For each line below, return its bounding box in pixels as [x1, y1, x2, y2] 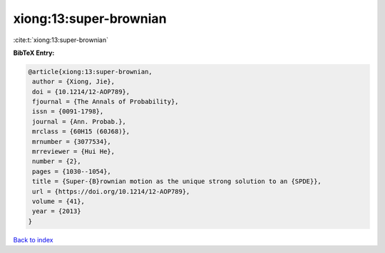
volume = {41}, [32, 197, 86, 205]
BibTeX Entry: [13, 48, 55, 57]
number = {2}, [32, 158, 81, 165]
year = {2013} [32, 207, 81, 215]
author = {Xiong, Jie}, [32, 78, 115, 86]
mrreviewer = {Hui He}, [32, 148, 115, 156]
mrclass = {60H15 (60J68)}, [32, 128, 130, 135]
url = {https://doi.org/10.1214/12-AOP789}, [32, 187, 190, 195]
